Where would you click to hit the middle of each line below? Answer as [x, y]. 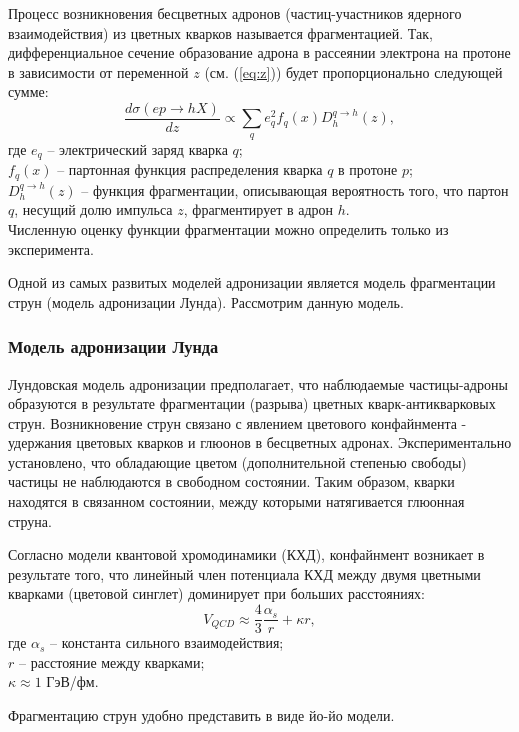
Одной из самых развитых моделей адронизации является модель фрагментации [252, 282]
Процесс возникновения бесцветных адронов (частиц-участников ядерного [235, 13]
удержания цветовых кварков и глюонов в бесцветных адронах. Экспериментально [260, 442]
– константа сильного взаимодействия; [167, 642]
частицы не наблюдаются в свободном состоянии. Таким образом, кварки [231, 481]
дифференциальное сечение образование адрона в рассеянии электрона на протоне [259, 52]
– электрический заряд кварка [137, 148]
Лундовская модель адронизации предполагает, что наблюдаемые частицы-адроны [258, 383]
